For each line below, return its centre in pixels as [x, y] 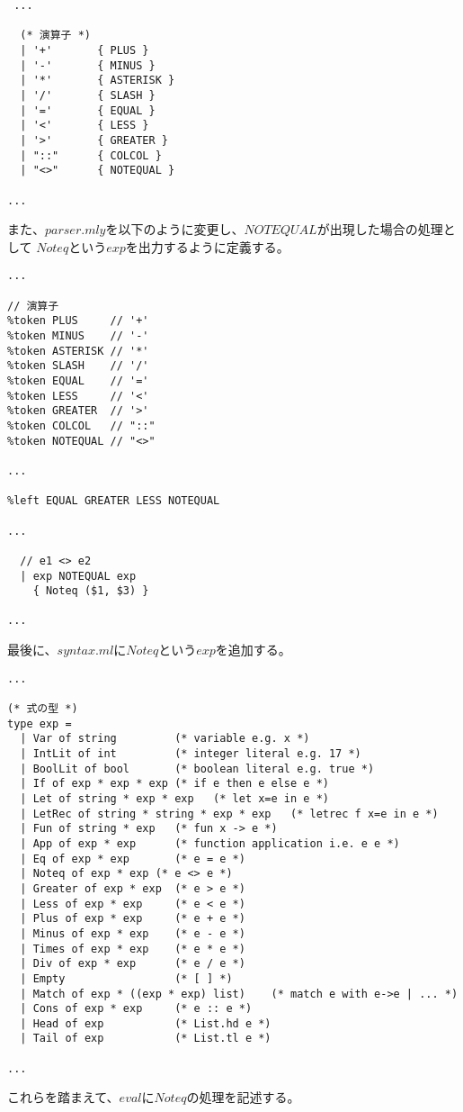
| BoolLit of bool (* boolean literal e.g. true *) [197, 768]
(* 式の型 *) [43, 709]
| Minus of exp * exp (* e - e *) [133, 933]
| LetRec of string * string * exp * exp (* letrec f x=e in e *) [229, 814]
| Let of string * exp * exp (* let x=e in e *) [174, 798]
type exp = [40, 723]
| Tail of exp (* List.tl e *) [146, 1039]
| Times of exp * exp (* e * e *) [133, 949]
